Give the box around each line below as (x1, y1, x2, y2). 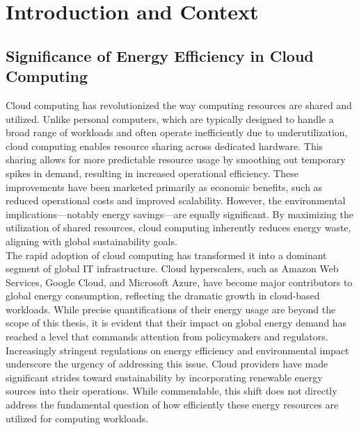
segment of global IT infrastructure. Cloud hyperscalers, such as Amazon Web (6, 261, 339, 276)
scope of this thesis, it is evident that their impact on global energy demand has (6, 315, 347, 330)
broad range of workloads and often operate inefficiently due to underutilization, (6, 125, 348, 140)
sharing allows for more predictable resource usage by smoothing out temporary (6, 152, 346, 167)
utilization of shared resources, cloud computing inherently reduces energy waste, (6, 220, 351, 235)
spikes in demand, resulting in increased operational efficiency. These (6, 165, 298, 180)
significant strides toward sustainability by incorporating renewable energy (6, 370, 323, 384)
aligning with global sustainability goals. (6, 233, 177, 248)
